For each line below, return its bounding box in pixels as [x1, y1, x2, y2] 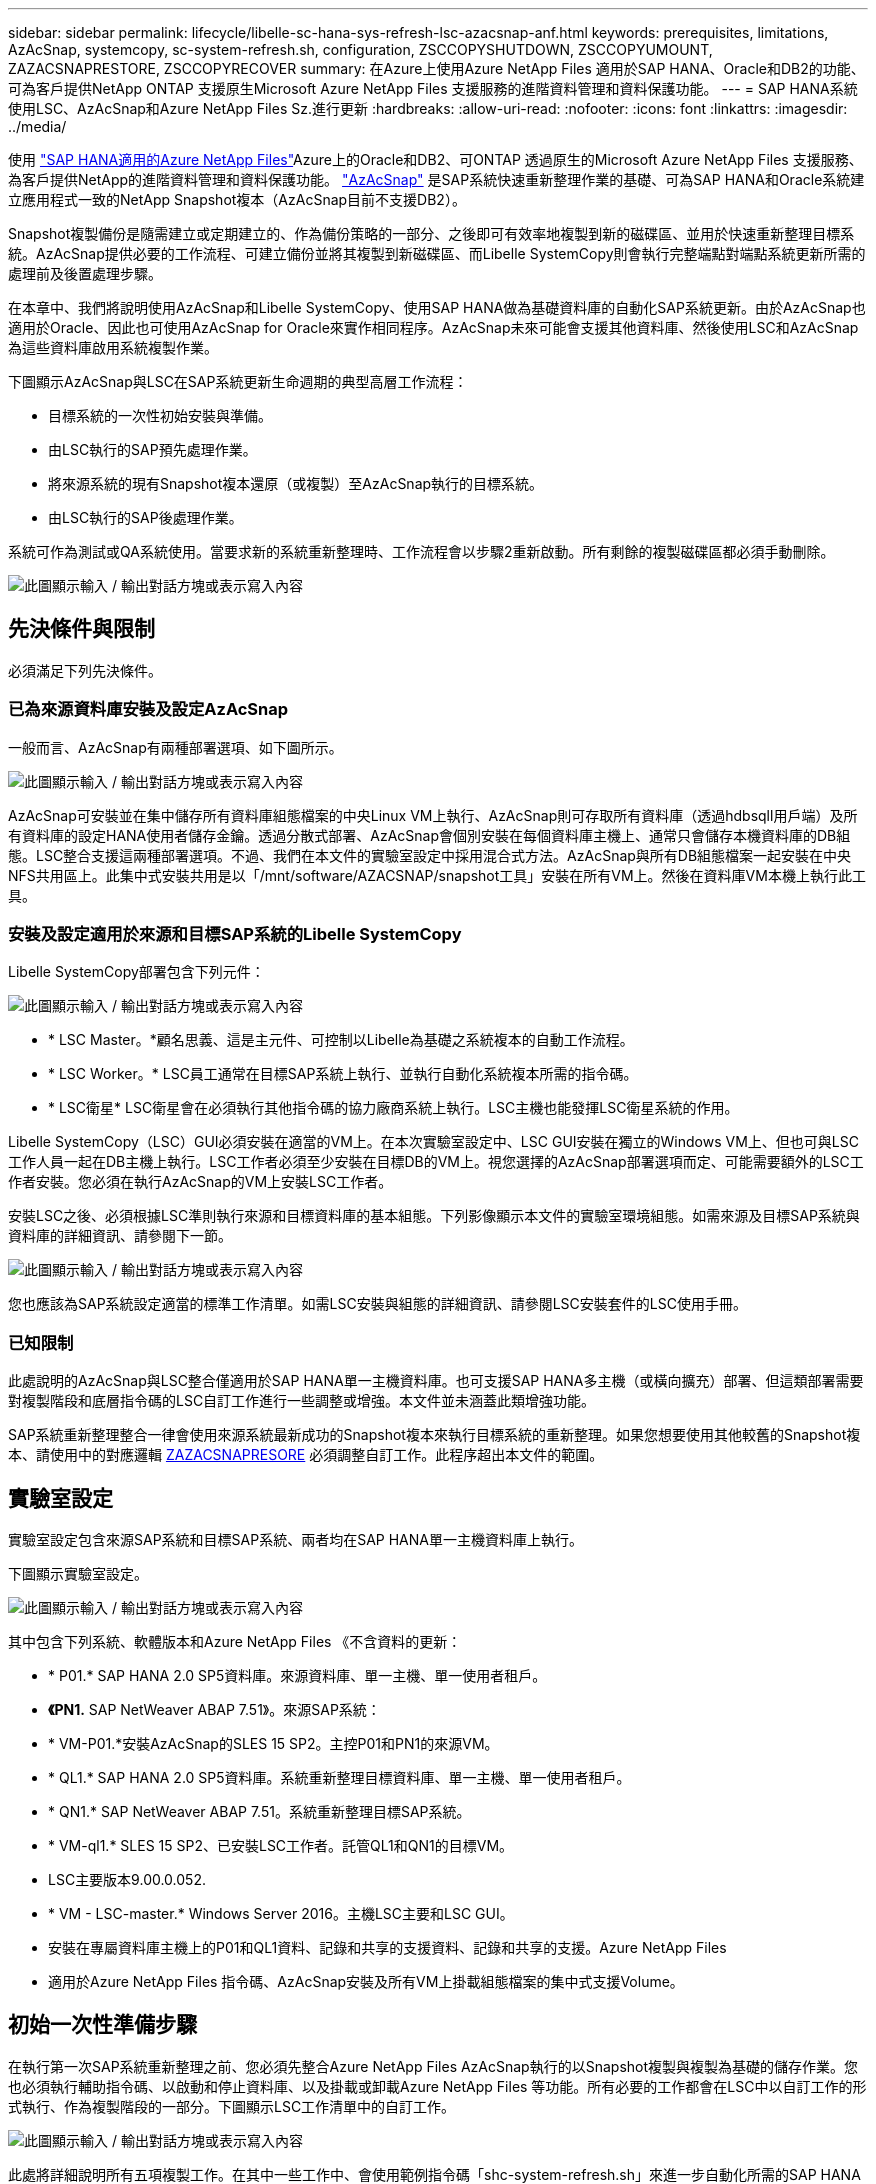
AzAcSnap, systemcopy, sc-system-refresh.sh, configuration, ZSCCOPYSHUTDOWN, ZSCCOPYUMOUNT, [8, 41, 713, 58]
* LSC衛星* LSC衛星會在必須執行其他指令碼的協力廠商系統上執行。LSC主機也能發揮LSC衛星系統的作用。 [48, 1099, 739, 1117]
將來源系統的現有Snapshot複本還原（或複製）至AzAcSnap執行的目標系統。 [48, 475, 544, 492]
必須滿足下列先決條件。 [8, 661, 162, 679]
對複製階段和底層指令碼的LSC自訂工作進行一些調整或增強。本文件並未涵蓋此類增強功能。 [8, 1392, 596, 1410]
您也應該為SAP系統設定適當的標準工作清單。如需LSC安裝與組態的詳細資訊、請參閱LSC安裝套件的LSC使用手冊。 [8, 1295, 747, 1313]
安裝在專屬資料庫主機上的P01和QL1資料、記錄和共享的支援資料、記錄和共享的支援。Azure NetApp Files [48, 1938, 727, 1956]
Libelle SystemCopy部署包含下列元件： [8, 963, 265, 981]
